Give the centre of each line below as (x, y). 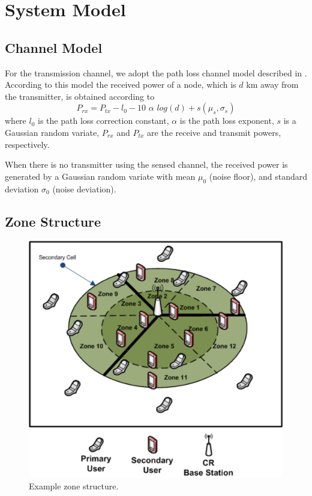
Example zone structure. (74, 486)
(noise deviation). (84, 188)
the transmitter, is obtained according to (80, 96)
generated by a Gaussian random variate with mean (100, 176)
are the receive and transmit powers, (214, 132)
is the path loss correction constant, (103, 121)
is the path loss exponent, (227, 121)
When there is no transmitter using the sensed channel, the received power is (146, 164)
